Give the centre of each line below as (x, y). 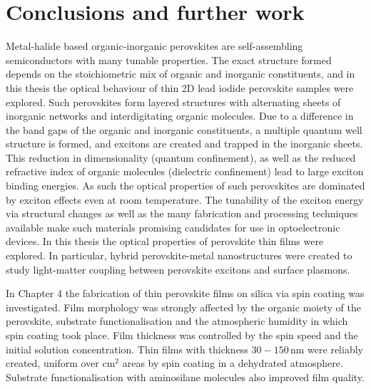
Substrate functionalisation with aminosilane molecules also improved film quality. (185, 377)
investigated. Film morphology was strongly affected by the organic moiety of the (183, 307)
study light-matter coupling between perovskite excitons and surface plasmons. (178, 269)
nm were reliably (327, 349)
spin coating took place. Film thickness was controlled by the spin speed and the (182, 335)
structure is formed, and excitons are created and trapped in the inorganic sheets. (184, 144)
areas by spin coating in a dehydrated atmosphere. (233, 363)
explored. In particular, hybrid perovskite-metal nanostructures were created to (179, 255)
